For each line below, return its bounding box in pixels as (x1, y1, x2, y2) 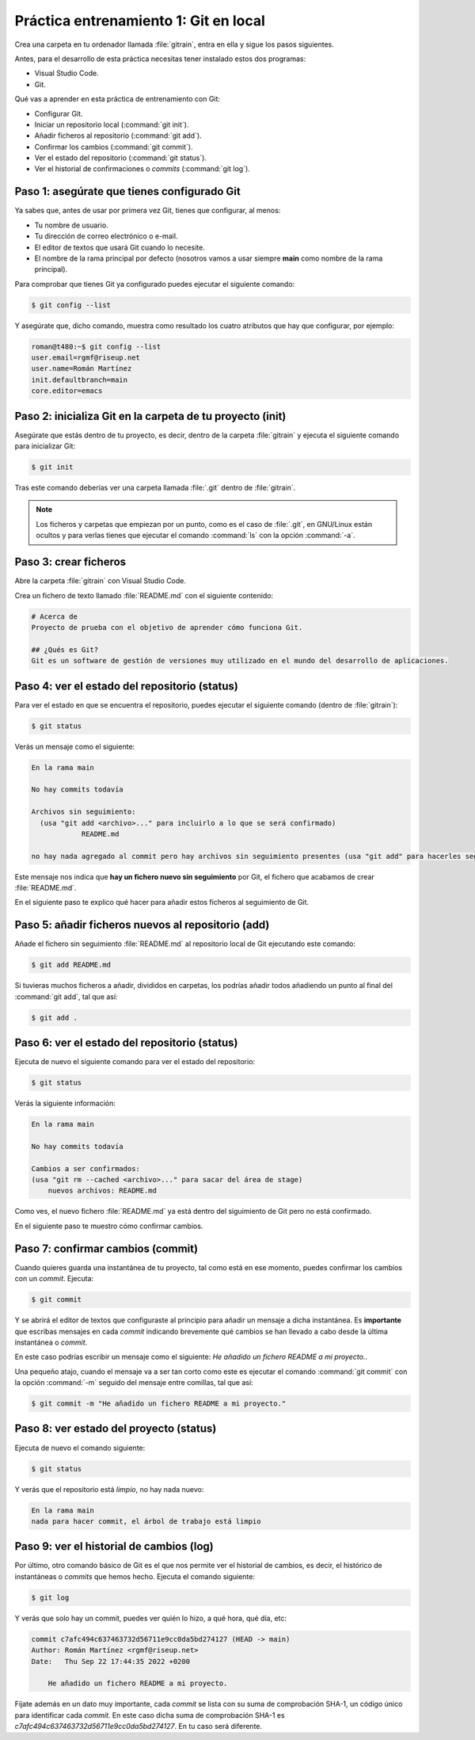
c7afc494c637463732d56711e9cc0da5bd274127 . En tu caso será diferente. (14, 1722, 263, 1731)
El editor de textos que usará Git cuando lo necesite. (34, 242, 205, 252)
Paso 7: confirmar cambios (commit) (14, 1242, 198, 1255)
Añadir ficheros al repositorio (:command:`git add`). (34, 131, 202, 140)
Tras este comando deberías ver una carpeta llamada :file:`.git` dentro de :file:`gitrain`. (14, 483, 296, 493)
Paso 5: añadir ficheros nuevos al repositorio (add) (14, 918, 270, 932)
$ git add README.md (31, 960, 111, 970)
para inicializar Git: (14, 441, 75, 451)
